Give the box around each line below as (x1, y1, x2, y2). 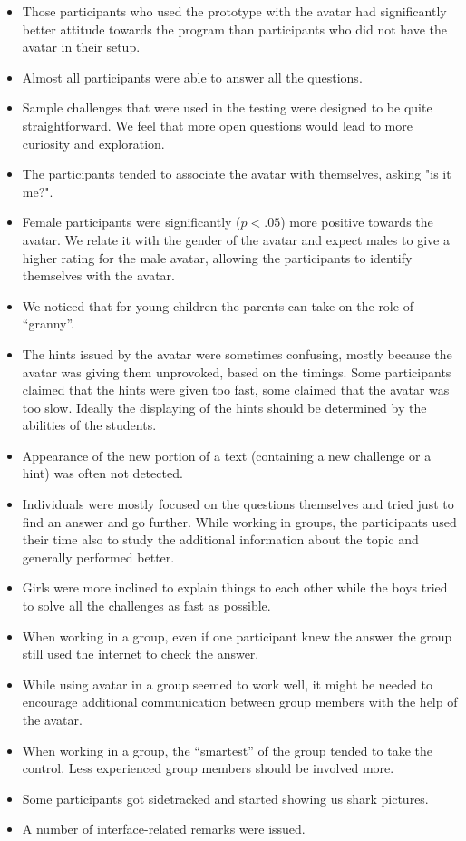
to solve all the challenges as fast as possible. (22, 596, 271, 615)
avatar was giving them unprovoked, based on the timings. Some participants (22, 362, 451, 381)
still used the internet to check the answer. (22, 644, 259, 663)
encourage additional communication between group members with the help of (22, 692, 458, 711)
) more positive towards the (280, 212, 433, 231)
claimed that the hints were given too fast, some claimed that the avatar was (22, 380, 450, 399)
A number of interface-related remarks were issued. (22, 819, 306, 838)
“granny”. (22, 314, 75, 333)
